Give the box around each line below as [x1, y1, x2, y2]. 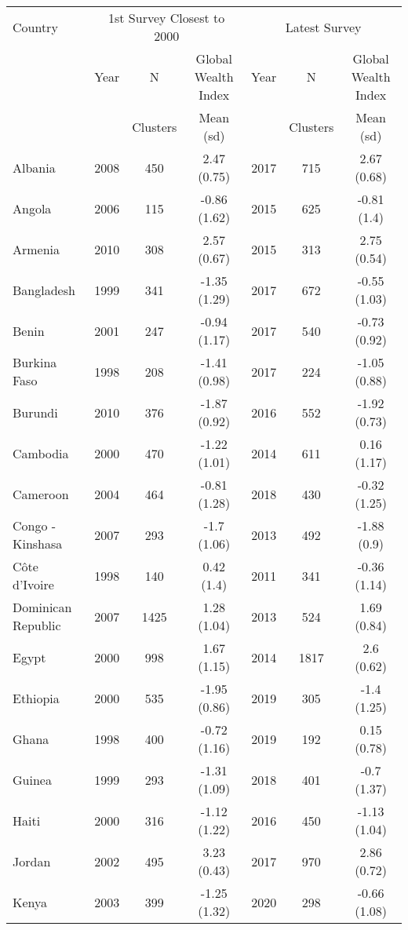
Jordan [13, 852, 51, 870]
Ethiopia [13, 688, 60, 707]
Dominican [13, 598, 72, 616]
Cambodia [13, 443, 69, 462]
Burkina [13, 353, 57, 371]
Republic [13, 616, 61, 634]
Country [13, 17, 58, 36]
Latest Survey [285, 17, 362, 36]
